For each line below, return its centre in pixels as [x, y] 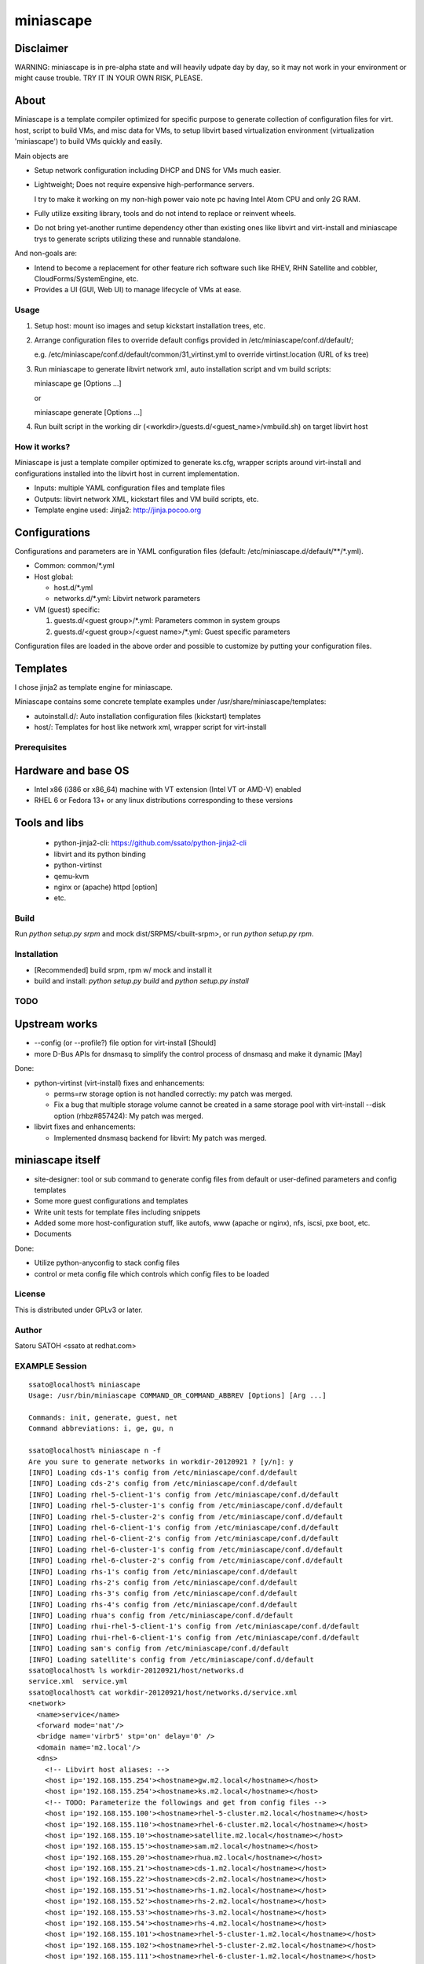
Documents [53, 1234]
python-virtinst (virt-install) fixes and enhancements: [119, 1083]
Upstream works [56, 1024]
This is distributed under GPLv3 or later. [79, 1310]
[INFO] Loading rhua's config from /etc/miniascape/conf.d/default [161, 1616]
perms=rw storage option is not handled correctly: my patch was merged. [173, 1094]
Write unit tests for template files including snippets [117, 1212]
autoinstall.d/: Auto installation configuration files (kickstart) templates [148, 716]
